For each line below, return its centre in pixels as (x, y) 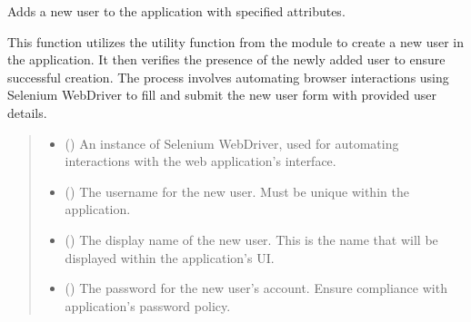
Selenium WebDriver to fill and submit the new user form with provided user (222, 95)
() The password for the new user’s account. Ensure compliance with (256, 288)
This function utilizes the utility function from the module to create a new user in (236, 41)
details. (27, 112)
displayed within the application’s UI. (170, 257)
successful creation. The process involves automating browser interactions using (228, 77)
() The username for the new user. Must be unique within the (237, 191)
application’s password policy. (148, 305)
